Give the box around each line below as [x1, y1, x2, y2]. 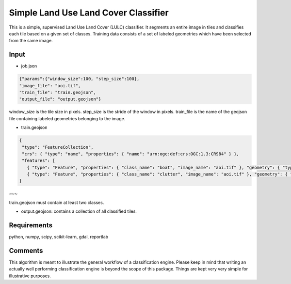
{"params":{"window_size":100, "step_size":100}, [19, 76, 140, 82]
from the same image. [9, 38, 53, 44]
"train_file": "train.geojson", [19, 90, 97, 95]
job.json [21, 63, 37, 69]
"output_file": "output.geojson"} [19, 96, 101, 102]
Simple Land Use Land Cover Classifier [9, 7, 169, 18]
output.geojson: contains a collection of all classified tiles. [21, 208, 137, 214]
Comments [9, 246, 43, 254]
